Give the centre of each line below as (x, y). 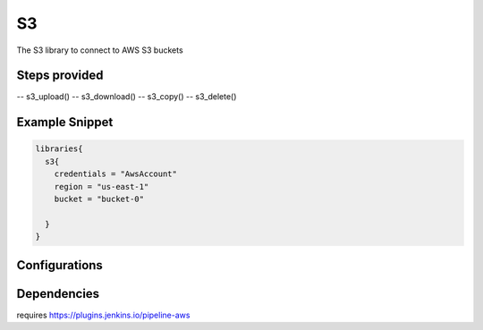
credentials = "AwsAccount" (116, 174)
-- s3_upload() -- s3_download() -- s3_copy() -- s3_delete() (127, 97)
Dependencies (58, 294)
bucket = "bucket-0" (99, 199)
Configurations (59, 265)
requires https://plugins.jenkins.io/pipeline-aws (103, 315)
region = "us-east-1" (102, 186)
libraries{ (59, 149)
